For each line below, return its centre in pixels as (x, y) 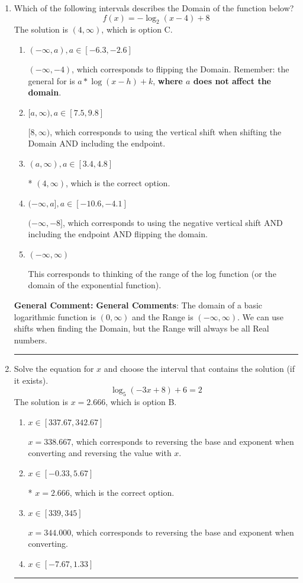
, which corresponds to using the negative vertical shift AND (173, 222)
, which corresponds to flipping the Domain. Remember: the (180, 69)
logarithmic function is (55, 316)
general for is (51, 80)
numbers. (30, 340)
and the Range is (163, 316)
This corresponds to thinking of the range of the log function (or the (152, 273)
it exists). (31, 380)
